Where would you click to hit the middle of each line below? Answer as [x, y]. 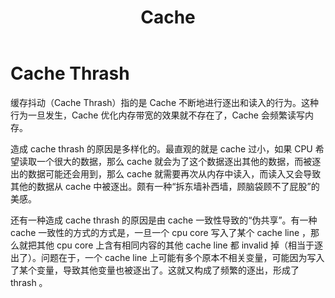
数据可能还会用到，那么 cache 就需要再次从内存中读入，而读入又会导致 [174, 173]
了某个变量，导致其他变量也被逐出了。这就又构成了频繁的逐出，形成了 [155, 270]
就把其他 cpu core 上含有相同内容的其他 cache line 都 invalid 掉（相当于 [166, 245]
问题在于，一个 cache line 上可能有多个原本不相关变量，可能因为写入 [182, 257]
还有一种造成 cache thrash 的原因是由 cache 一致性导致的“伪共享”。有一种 [164, 220]
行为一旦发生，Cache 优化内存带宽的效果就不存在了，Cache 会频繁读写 [157, 115]
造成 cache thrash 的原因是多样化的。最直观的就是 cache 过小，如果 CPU [161, 148]
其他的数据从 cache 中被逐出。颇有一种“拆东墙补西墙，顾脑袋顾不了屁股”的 [165, 186]
